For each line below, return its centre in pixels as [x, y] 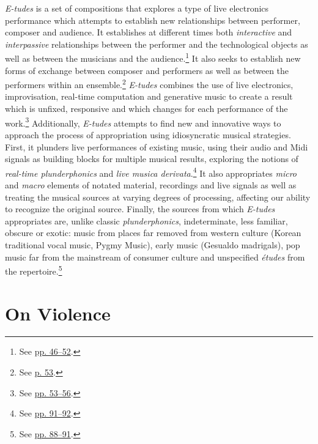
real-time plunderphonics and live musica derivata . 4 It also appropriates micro [151, 172]
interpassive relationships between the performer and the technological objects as [157, 44]
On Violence [58, 313]
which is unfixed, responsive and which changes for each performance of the [146, 109]
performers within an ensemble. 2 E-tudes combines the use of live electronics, [149, 83]
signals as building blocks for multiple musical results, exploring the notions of [152, 159]
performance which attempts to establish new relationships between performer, [153, 20]
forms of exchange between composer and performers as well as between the [147, 70]
